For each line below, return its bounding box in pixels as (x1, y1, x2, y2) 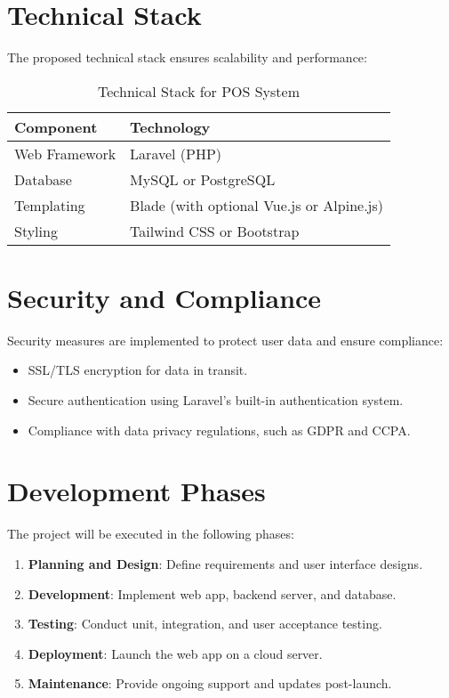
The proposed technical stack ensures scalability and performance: (7, 48, 367, 67)
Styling (14, 220, 58, 241)
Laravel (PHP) (130, 142, 222, 164)
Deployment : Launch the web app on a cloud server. (28, 644, 323, 662)
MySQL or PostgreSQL (130, 168, 276, 190)
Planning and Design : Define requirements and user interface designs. (28, 554, 423, 572)
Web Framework (14, 142, 116, 164)
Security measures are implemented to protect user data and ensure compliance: (7, 330, 444, 349)
